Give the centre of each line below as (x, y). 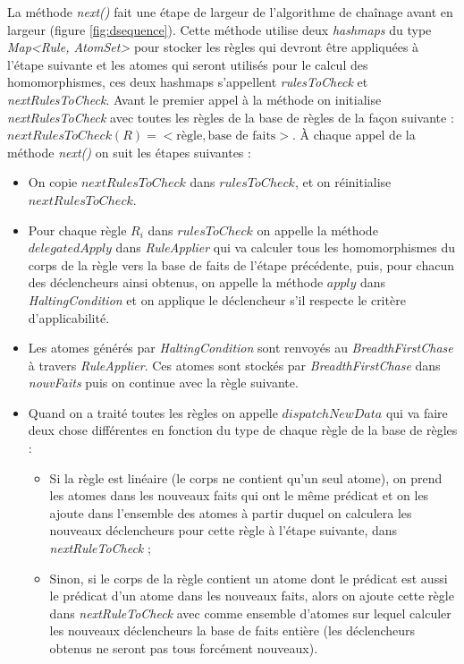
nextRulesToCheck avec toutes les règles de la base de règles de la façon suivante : (231, 117)
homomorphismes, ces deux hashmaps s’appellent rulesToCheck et (188, 82)
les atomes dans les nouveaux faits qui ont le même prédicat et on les (239, 495)
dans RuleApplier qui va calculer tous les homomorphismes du (286, 247)
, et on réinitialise (343, 182)
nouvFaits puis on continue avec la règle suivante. (163, 383)
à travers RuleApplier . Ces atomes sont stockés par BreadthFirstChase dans (234, 365)
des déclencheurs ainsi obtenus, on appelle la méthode (176, 282)
